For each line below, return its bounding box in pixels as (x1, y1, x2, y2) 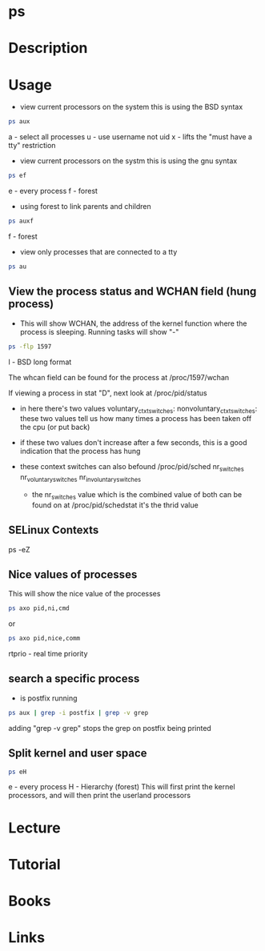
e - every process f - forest (8, 187, 98, 196)
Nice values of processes (8, 568, 138, 581)
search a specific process (8, 672, 140, 686)
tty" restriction (8, 141, 56, 150)
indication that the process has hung (19, 447, 141, 456)
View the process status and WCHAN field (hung (8, 285, 257, 299)
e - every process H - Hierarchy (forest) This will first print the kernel (8, 782, 235, 792)
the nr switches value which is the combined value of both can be (31, 489, 243, 501)
